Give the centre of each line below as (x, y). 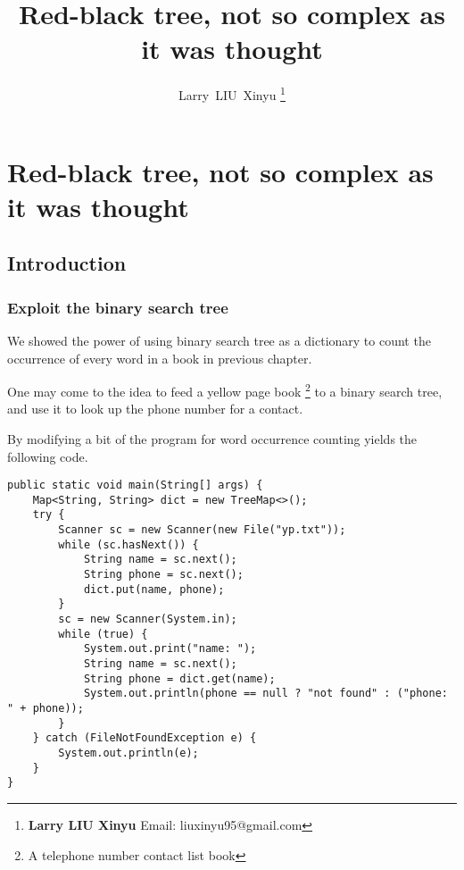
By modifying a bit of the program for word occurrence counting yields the (212, 438)
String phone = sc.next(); (163, 575)
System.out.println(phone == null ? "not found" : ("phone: (265, 694)
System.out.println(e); (128, 753)
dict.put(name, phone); (154, 589)
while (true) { (103, 634)
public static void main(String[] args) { (135, 485)
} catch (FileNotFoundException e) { (145, 738)
